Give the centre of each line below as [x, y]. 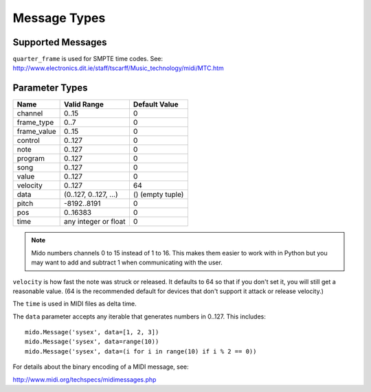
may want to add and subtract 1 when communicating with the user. [127, 263]
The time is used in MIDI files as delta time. [75, 304]
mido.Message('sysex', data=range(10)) [92, 342]
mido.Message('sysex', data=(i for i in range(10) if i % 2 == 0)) [141, 351]
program [31, 159]
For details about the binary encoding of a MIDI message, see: [101, 367]
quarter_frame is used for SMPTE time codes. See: [88, 59]
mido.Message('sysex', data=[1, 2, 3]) [92, 332]
